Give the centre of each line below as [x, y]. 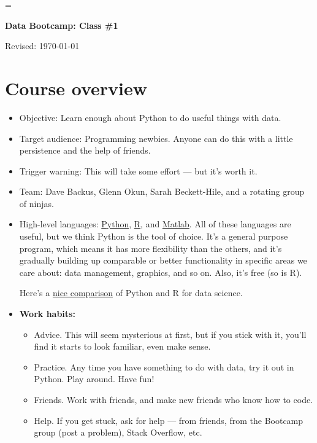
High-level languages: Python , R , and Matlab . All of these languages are [155, 224]
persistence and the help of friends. [85, 150]
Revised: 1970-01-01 [42, 46]
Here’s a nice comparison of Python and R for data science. [131, 293]
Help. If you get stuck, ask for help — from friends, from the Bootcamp [169, 420]
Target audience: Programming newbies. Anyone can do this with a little [156, 138]
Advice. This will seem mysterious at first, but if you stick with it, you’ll [170, 334]
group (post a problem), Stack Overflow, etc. [118, 432]
